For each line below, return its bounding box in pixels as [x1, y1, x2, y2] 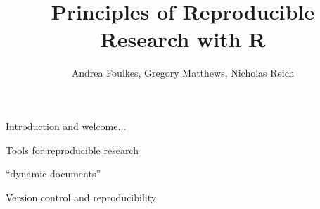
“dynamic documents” [6, 166, 101, 181]
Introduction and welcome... [6, 118, 127, 133]
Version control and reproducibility [6, 189, 157, 204]
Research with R [100, 25, 266, 53]
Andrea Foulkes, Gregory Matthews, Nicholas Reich [71, 65, 295, 80]
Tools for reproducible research [6, 142, 139, 157]
